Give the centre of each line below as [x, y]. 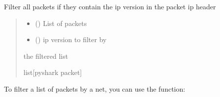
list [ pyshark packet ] [53, 72]
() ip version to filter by [71, 39]
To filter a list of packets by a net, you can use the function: [95, 88]
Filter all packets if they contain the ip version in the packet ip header [110, 6]
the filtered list [46, 56]
